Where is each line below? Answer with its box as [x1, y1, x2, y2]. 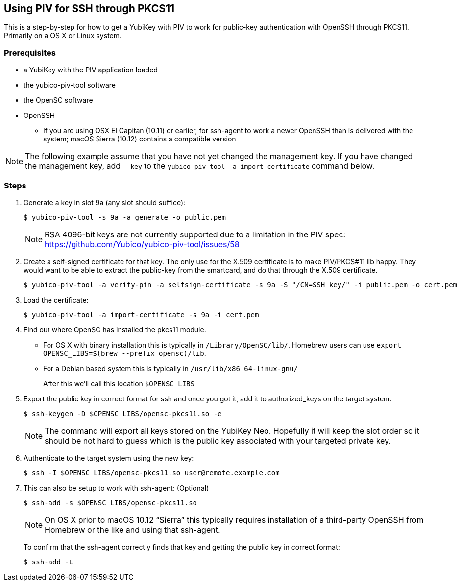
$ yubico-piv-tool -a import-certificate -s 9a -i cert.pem [24, 310, 259, 319]
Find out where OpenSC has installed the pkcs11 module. [24, 325, 206, 334]
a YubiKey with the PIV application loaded [24, 66, 158, 74]
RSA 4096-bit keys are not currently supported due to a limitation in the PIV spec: [45, 229, 346, 239]
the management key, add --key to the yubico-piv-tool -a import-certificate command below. [25, 161, 375, 171]
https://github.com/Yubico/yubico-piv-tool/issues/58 [45, 239, 240, 249]
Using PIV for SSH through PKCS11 [4, 2, 175, 15]
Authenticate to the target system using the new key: [24, 453, 194, 462]
